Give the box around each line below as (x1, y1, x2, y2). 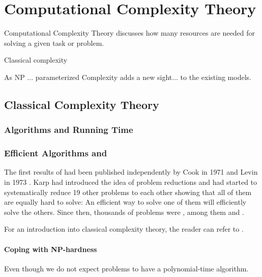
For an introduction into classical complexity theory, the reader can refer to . (4, 224, 244, 234)
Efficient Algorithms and (4, 147, 107, 159)
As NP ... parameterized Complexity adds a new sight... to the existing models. (4, 71, 251, 82)
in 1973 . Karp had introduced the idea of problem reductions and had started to (4, 176, 257, 187)
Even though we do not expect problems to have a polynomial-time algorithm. (4, 263, 249, 273)
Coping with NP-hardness (4, 243, 97, 254)
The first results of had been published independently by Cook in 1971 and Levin (4, 167, 258, 177)
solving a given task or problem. (4, 37, 104, 48)
